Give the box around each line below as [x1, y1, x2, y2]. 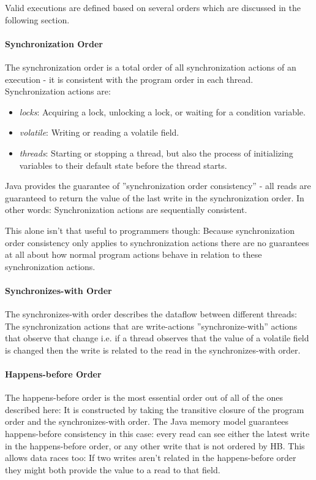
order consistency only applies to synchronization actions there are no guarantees [5, 236, 309, 249]
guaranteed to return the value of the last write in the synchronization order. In [5, 191, 304, 204]
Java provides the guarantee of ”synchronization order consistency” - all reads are [5, 179, 311, 192]
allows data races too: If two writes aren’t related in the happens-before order [5, 451, 296, 464]
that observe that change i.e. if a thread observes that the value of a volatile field [5, 331, 309, 344]
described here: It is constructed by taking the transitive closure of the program [5, 403, 304, 416]
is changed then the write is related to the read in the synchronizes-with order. [5, 343, 301, 356]
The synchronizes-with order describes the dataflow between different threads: [5, 308, 297, 320]
